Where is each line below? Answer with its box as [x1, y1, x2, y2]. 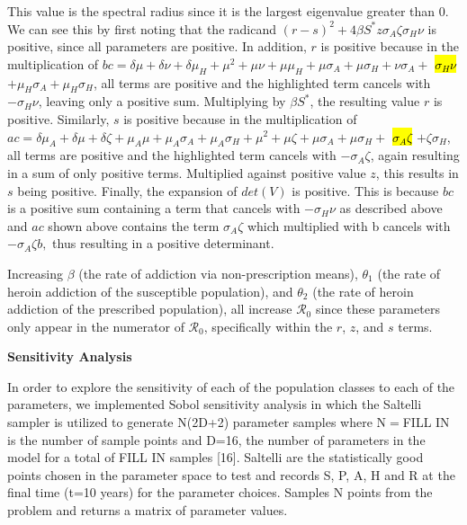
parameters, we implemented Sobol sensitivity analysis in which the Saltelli [7, 395, 422, 414]
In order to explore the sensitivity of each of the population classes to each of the [7, 377, 455, 396]
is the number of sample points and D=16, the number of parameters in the [7, 430, 426, 449]
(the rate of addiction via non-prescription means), [78, 263, 358, 282]
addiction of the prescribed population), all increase [7, 299, 292, 318]
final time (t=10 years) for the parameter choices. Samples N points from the [7, 483, 433, 502]
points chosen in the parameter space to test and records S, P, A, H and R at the [7, 465, 455, 484]
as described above [339, 199, 443, 218]
